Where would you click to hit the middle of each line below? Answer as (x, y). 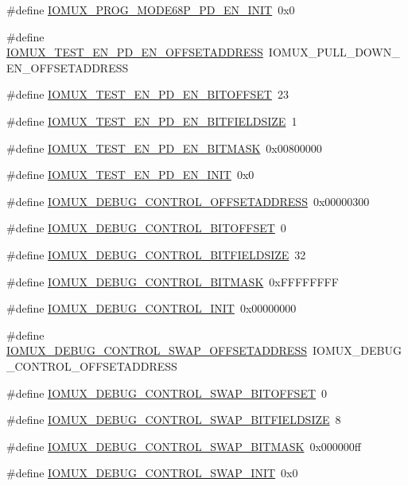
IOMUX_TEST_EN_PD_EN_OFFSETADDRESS (135, 52)
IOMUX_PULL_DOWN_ (334, 52)
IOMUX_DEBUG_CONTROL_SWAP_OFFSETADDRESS (157, 350)
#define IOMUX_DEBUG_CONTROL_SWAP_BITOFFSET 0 (167, 393)
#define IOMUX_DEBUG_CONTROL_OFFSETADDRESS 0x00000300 (188, 201)
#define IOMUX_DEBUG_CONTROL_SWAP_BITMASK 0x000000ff (184, 446)
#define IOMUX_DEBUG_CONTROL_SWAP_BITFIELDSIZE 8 (174, 420)
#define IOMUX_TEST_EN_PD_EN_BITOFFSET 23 (148, 94)
